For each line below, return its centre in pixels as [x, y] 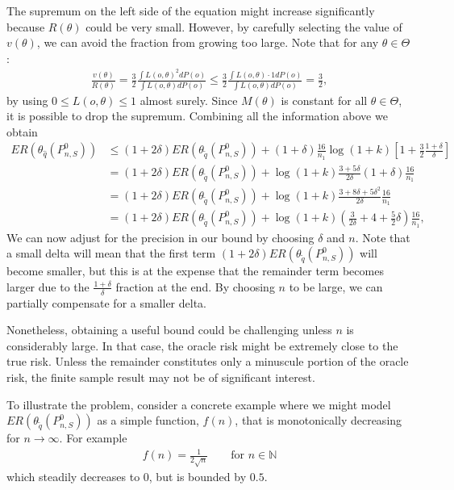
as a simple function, [148, 420]
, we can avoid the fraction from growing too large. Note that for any [208, 42]
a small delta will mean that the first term [111, 253]
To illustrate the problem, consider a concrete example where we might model [199, 404]
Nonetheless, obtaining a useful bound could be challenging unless [169, 330]
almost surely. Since [189, 100]
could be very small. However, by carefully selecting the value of [244, 26]
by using [27, 100]
